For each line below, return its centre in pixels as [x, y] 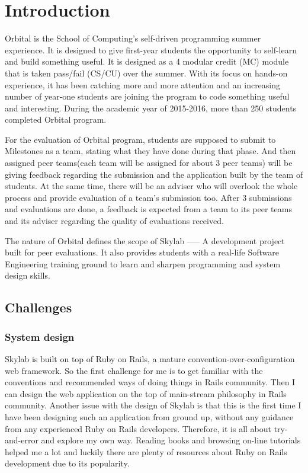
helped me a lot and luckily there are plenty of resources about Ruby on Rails [146, 451]
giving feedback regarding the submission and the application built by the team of [154, 174]
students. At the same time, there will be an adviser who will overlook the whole [151, 186]
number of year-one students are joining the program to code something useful [147, 96]
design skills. [28, 275]
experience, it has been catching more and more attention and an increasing [143, 84]
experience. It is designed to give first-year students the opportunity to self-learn [151, 49]
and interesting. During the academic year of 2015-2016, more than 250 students [151, 108]
